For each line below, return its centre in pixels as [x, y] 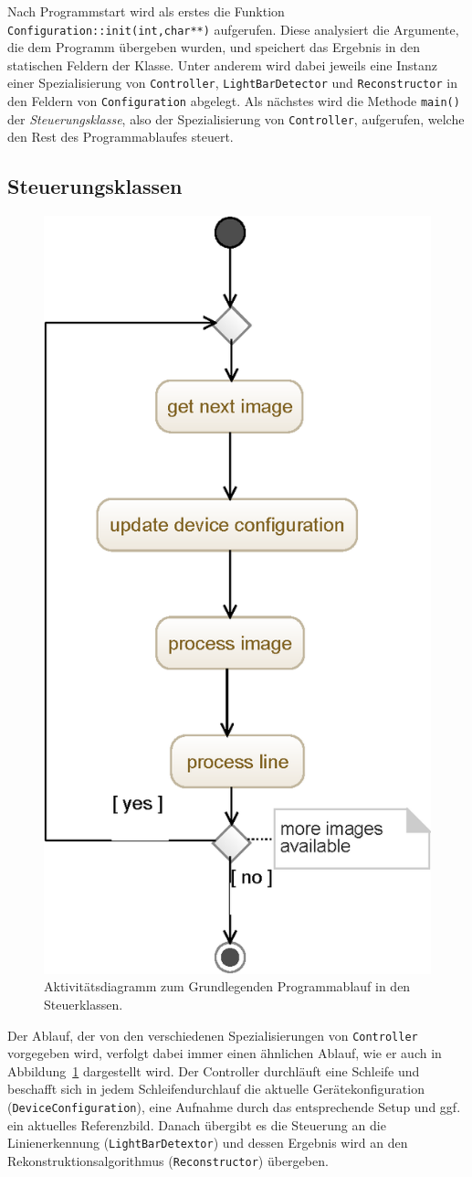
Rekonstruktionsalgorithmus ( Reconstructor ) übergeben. [168, 1160]
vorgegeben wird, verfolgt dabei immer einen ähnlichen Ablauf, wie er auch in [225, 1053]
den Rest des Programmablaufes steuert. [121, 137]
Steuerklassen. [84, 1004]
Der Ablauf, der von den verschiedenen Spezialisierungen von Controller [213, 1035]
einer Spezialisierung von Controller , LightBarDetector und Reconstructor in [232, 83]
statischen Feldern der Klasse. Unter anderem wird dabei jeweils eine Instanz [222, 64]
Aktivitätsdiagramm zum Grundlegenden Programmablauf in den [227, 986]
